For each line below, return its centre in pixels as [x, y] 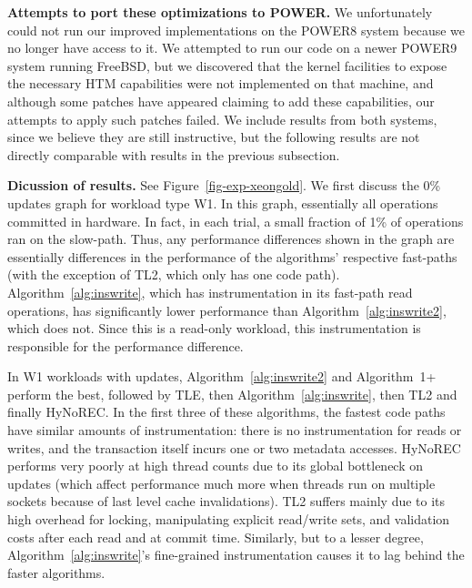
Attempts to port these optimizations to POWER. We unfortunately [220, 12]
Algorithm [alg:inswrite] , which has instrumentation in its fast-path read [210, 292]
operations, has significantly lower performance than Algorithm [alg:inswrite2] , [227, 310]
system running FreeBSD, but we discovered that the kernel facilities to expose [227, 65]
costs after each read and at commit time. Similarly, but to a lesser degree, [216, 537]
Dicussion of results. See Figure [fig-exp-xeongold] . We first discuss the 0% [224, 185]
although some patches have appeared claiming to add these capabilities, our [221, 101]
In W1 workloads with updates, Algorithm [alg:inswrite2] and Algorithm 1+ [222, 376]
